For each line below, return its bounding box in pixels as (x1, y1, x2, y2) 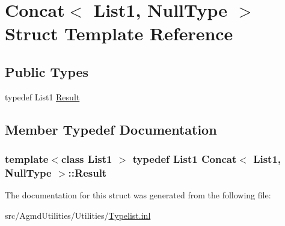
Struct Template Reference (5, 21, 233, 46)
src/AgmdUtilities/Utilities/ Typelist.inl (5, 209, 151, 221)
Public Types (5, 62, 89, 81)
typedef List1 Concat (132, 151, 237, 166)
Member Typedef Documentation (5, 120, 217, 138)
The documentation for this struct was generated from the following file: (5, 189, 271, 201)
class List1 (61, 151, 112, 166)
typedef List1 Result (5, 90, 80, 103)
